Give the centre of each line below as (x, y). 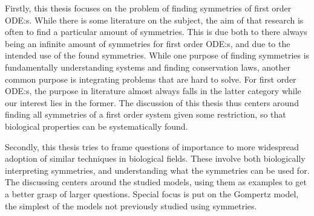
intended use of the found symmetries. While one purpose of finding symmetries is (157, 55)
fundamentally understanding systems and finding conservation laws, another (148, 67)
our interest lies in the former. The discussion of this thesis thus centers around (152, 102)
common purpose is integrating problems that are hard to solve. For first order (151, 79)
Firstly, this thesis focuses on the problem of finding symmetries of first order (148, 8)
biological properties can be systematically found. (96, 126)
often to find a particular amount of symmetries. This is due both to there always (156, 32)
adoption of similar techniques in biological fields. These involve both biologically (155, 158)
